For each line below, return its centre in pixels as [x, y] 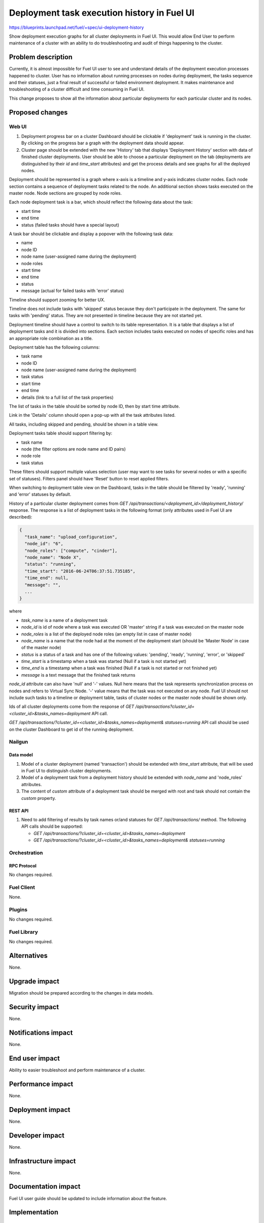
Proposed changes [38, 112]
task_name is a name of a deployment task [64, 620]
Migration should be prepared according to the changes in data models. [81, 993]
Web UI [18, 126]
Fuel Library [23, 932]
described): [21, 517]
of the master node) [41, 648]
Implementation [34, 1212]
